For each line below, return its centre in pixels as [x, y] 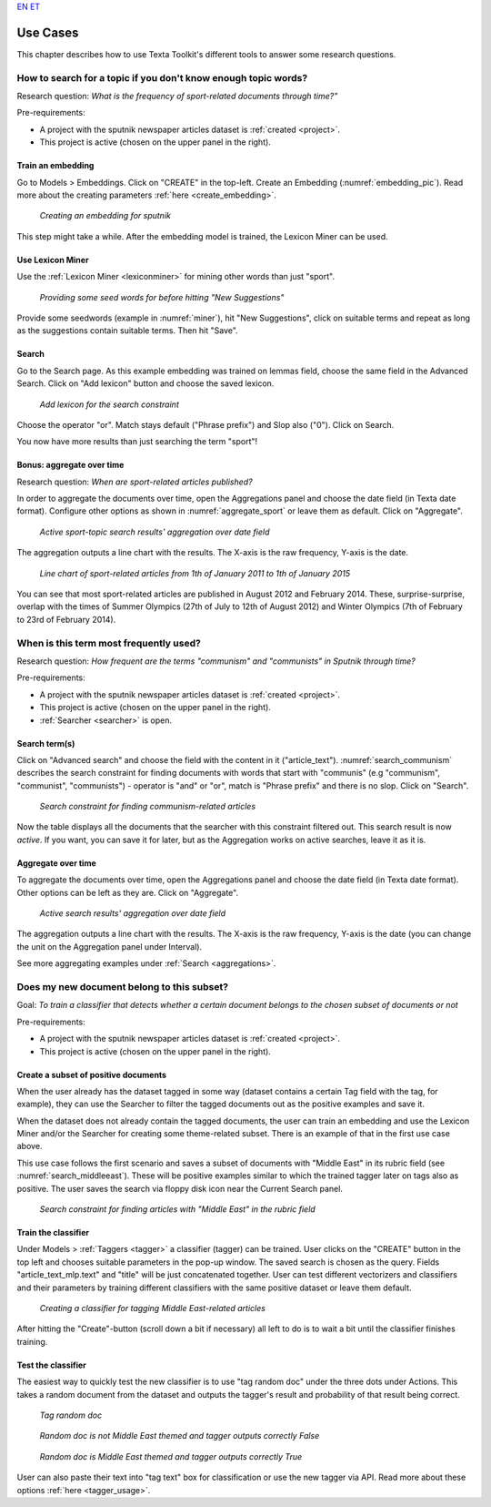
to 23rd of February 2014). [66, 619]
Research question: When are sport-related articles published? [135, 482]
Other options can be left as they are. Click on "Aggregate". [128, 892]
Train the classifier [53, 1233]
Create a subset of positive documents [92, 1074]
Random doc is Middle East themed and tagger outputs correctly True [171, 1456]
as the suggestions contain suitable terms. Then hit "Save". [127, 331]
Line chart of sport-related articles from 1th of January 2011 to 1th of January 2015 [195, 573]
